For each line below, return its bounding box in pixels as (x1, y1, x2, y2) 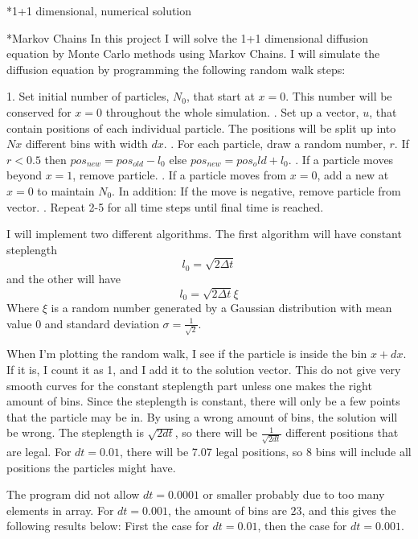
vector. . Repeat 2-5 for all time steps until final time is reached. (6, 198, 324, 215)
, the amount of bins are (167, 501, 287, 518)
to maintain (37, 182, 95, 199)
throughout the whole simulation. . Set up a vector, (105, 103, 359, 120)
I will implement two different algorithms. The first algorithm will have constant (6, 225, 402, 242)
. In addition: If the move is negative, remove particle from (112, 182, 401, 199)
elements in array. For (6, 501, 114, 518)
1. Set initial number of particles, (6, 88, 170, 105)
